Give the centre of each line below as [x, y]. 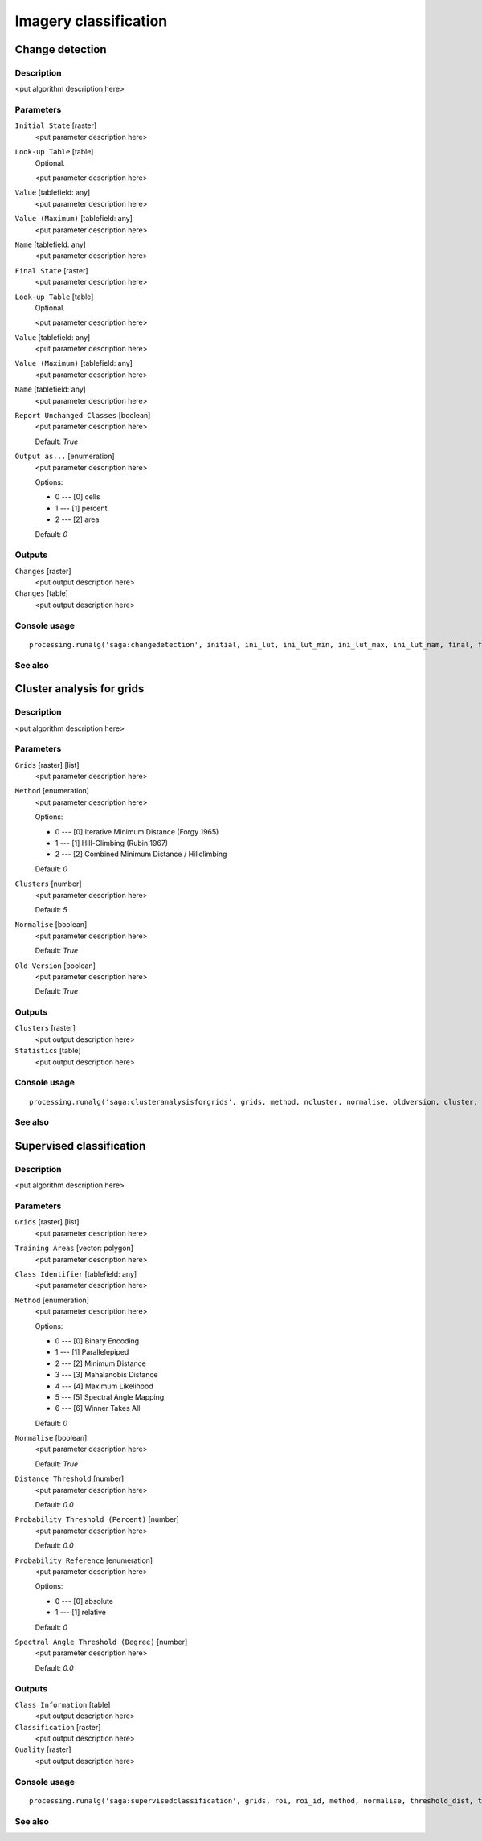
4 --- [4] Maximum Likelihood [104, 1386]
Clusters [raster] [45, 1028]
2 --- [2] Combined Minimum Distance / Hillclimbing [141, 854]
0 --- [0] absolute [84, 1601]
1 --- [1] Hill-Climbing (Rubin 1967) [112, 843]
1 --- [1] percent [81, 508]
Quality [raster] [43, 1749]
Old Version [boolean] [55, 966]
